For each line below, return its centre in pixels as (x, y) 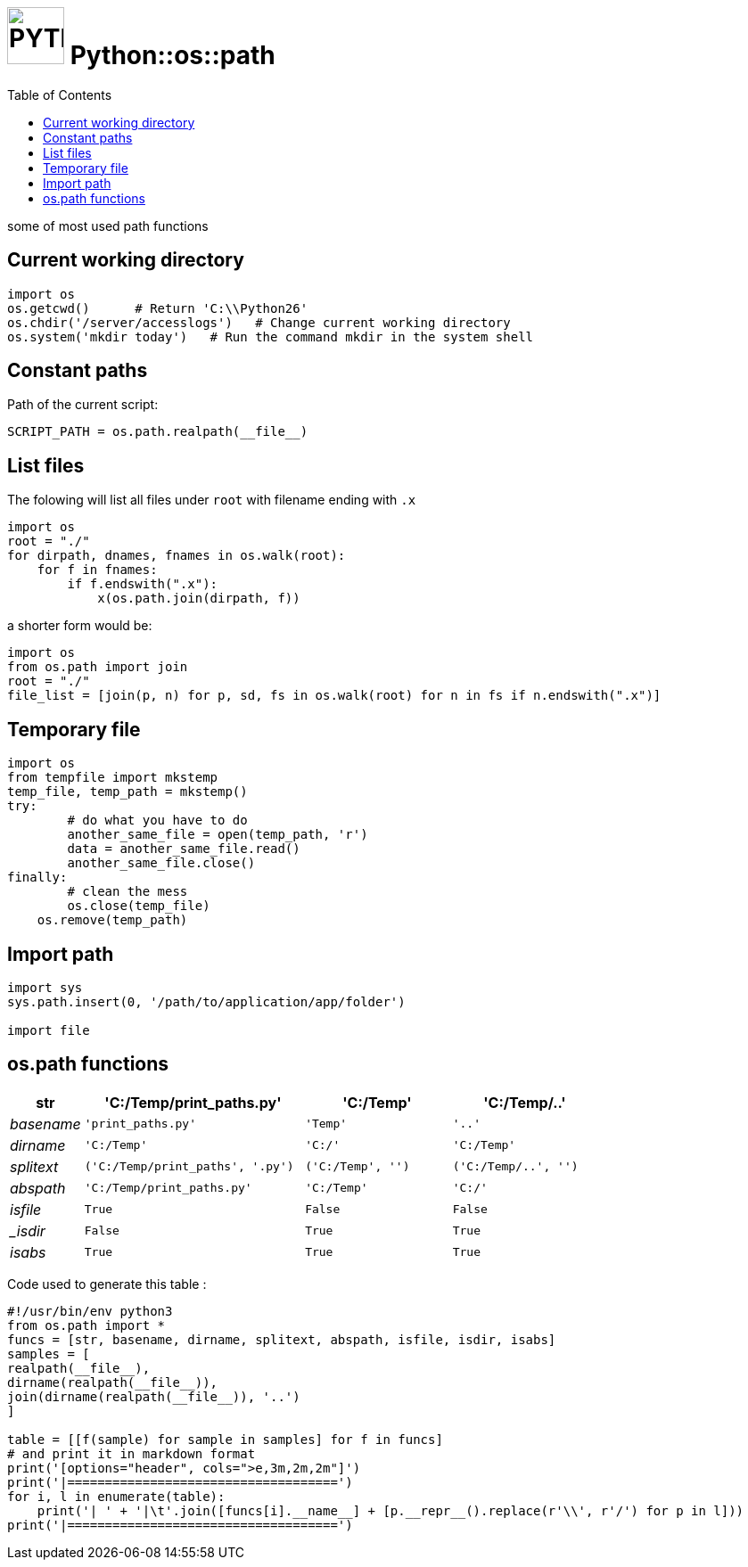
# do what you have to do (157, 820)
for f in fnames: (97, 570)
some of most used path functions (108, 226)
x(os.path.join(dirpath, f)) (199, 599)
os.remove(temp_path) (112, 920)
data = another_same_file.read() (184, 849)
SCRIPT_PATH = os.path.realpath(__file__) (158, 432)
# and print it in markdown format (132, 1453)
